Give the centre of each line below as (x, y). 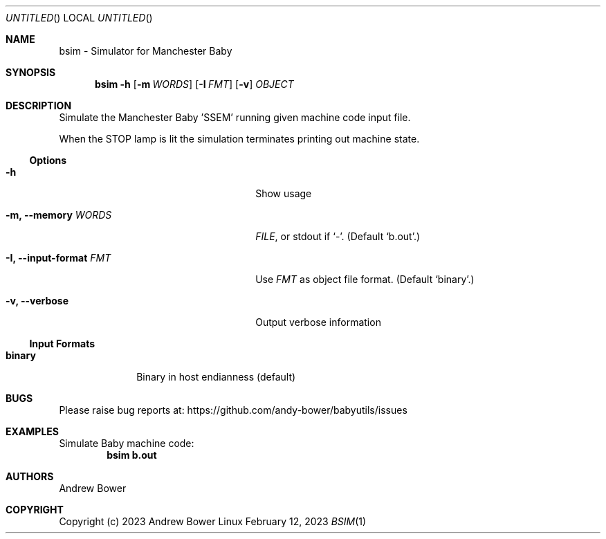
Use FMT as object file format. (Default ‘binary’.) (365, 279)
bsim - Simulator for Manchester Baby (146, 51)
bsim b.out (132, 455)
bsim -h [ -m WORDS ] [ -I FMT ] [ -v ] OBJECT (194, 84)
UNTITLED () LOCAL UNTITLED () (79, 18)
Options (48, 160)
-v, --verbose (37, 301)
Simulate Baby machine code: (127, 443)
